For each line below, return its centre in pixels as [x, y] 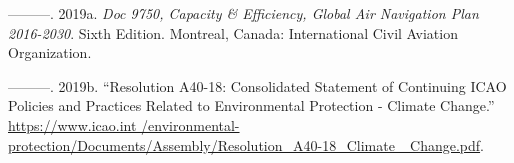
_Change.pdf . [441, 144]
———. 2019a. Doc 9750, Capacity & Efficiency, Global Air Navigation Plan [243, 13]
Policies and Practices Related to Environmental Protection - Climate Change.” [251, 105]
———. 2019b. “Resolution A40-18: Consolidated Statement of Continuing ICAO [257, 85]
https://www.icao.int [72, 124]
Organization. [50, 52]
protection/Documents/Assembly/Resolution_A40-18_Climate [201, 144]
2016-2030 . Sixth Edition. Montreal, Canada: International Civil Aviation [233, 32]
